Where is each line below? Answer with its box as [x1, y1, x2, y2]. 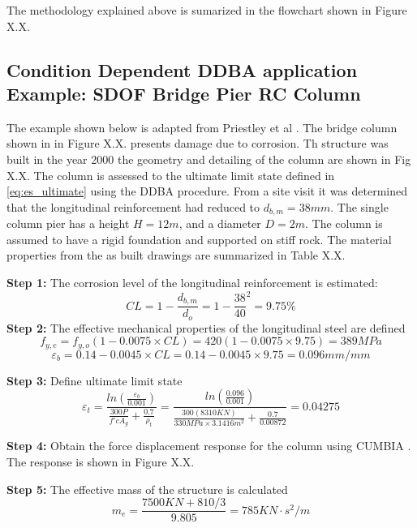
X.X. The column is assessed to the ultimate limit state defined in [6, 166, 335, 183]
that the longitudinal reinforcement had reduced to [6, 198, 260, 215]
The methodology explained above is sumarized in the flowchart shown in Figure [6, 2, 407, 18]
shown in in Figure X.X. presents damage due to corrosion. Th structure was [6, 135, 389, 152]
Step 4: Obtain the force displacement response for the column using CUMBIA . [6, 437, 411, 454]
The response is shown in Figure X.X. [6, 453, 195, 470]
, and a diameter [178, 215, 261, 232]
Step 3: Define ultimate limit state [6, 371, 183, 388]
